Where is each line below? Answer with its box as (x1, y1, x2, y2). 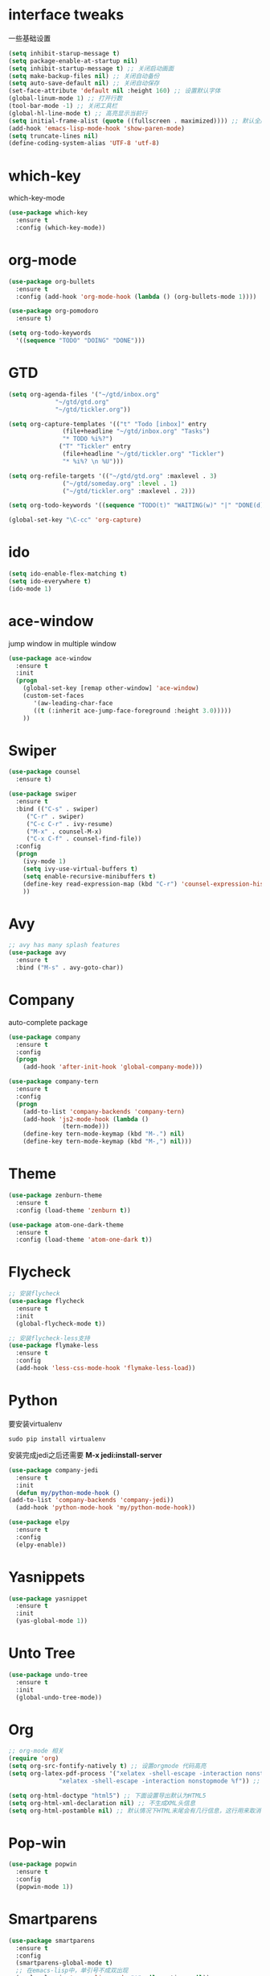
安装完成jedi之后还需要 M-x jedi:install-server (8, 1450, 162, 1459)
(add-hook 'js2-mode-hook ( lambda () (22, 1115, 149, 1123)
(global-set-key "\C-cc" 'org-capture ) (8, 516, 142, 525)
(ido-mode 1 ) (8, 584, 52, 593)
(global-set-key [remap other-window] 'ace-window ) (22, 684, 199, 692)
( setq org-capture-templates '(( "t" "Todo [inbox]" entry (8, 420, 207, 428)
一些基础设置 (8, 33, 51, 43)
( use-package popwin (8, 1860, 78, 1869)
